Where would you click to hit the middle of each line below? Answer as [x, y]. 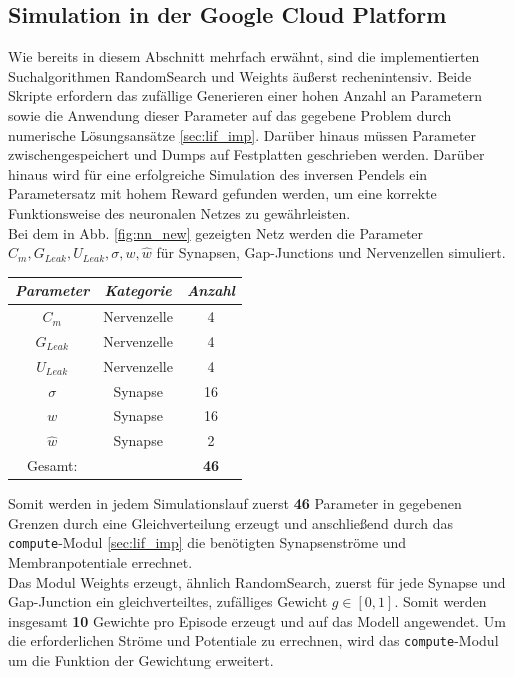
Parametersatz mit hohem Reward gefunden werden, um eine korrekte [222, 193]
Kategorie [138, 290]
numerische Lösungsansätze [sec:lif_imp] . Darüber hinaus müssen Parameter [242, 134]
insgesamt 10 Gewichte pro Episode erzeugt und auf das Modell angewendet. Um [257, 620]
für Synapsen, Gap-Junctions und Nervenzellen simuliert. [331, 252]
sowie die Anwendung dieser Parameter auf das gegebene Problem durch [230, 114]
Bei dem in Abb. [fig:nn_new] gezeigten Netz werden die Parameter [216, 232]
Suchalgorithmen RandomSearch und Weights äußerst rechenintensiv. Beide [240, 75]
